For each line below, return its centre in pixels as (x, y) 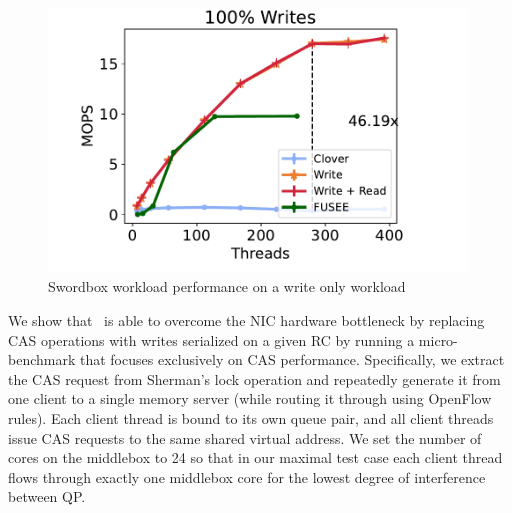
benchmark (42, 359)
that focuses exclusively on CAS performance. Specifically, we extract (292, 359)
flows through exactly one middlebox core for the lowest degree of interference (247, 476)
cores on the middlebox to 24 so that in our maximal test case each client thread (255, 457)
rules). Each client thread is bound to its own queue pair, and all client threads (251, 418)
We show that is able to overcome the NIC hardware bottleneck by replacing (246, 320)
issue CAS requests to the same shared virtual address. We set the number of (245, 437)
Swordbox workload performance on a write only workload (227, 286)
